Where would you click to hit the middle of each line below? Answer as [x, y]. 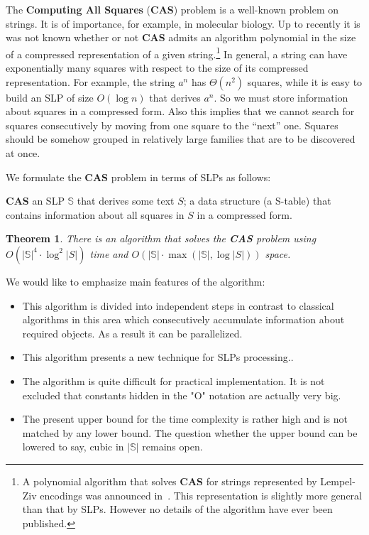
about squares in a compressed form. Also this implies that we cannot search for [180, 111]
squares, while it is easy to [305, 81]
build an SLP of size [50, 97]
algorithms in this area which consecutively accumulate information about [183, 319]
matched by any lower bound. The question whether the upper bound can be [190, 432]
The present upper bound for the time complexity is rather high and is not [185, 419]
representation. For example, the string [90, 81]
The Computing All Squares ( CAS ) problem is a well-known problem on [172, 9]
